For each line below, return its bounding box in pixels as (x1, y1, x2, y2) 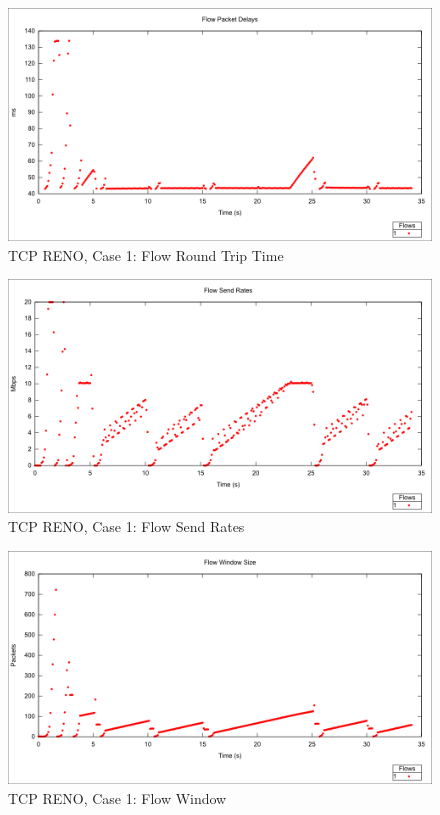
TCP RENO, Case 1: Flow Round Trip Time (8, 244, 284, 265)
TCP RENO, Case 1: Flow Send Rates (8, 516, 245, 537)
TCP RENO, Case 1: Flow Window (8, 787, 227, 808)
